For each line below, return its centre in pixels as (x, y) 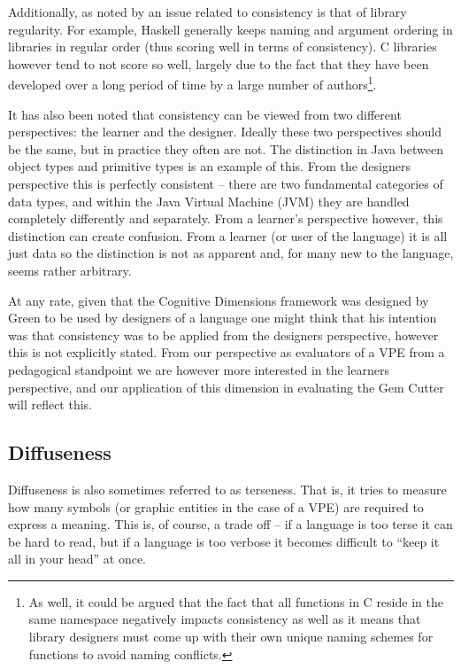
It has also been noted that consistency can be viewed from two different (205, 114)
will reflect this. (50, 405)
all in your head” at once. (77, 559)
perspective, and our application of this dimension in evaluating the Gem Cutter (226, 387)
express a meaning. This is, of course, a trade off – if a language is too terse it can (230, 524)
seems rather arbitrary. (70, 270)
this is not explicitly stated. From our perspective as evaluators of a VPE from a (227, 352)
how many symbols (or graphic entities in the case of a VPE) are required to (216, 506)
